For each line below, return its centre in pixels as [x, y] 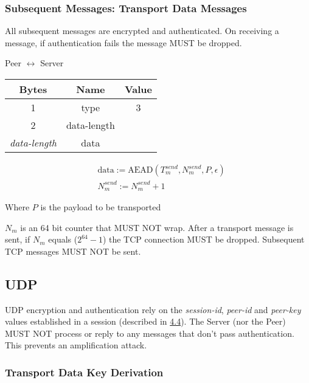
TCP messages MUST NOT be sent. [73, 251]
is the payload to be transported [101, 207]
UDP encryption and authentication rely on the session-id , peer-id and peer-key [153, 309]
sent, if [18, 239]
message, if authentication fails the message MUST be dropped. [123, 42]
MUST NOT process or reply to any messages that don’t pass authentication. [150, 333]
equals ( [63, 239]
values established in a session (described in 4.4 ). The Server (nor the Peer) [145, 321]
